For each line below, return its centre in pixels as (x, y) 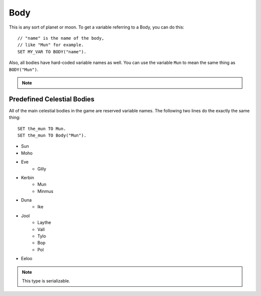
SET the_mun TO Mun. (42, 129)
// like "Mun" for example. (51, 45)
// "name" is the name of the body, (61, 38)
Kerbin (28, 177)
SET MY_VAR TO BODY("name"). (52, 52)
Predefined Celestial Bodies (52, 99)
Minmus (45, 191)
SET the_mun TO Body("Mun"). (52, 135)
